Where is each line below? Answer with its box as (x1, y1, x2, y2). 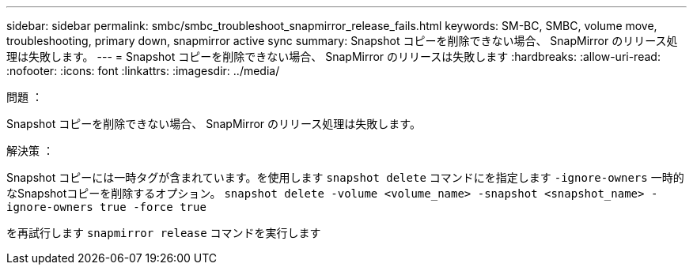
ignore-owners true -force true (6, 201, 206, 213)
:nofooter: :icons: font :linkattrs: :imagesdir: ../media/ (6, 64, 280, 77)
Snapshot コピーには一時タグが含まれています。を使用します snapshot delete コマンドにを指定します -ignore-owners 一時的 (6, 171, 684, 184)
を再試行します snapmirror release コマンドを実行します (6, 226, 321, 239)
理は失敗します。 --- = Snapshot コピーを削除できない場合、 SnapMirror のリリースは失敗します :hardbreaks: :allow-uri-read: (6, 50, 661, 63)
